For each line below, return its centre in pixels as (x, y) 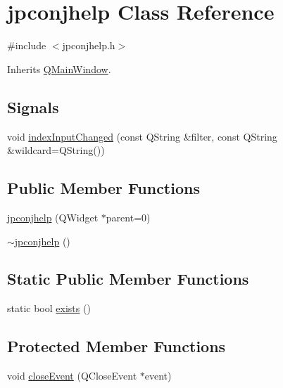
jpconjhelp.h (89, 45)
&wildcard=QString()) (56, 150)
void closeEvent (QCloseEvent (72, 376)
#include (27, 45)
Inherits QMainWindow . (59, 69)
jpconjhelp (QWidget (53, 217)
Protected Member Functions (117, 346)
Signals (33, 106)
